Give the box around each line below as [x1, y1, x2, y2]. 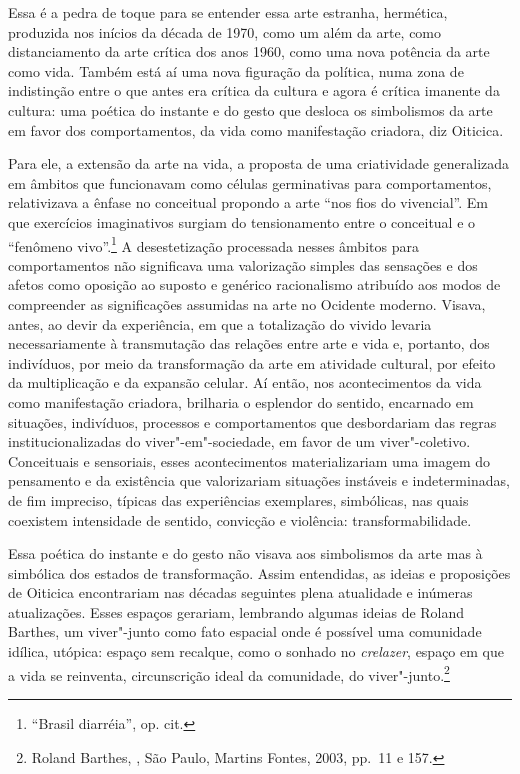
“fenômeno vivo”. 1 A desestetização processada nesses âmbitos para [8, 232, 419, 256]
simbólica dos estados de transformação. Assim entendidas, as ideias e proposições [8, 562, 511, 583]
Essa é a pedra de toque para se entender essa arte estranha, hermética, [8, 2, 448, 22]
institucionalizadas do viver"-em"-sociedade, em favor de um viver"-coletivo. [8, 431, 471, 452]
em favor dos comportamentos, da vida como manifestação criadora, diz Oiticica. [8, 119, 504, 140]
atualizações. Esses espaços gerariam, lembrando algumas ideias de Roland [8, 601, 465, 622]
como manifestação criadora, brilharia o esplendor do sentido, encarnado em [8, 391, 474, 412]
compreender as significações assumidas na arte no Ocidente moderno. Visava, [8, 293, 486, 314]
